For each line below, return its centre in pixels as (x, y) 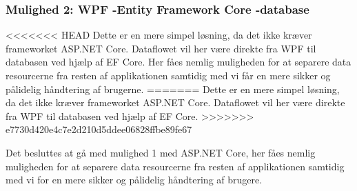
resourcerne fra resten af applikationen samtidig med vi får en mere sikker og (168, 75)
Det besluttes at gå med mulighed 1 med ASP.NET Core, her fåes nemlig (161, 152)
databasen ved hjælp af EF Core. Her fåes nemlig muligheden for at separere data (178, 62)
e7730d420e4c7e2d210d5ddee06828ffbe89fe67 (99, 129)
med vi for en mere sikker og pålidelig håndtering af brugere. (134, 180)
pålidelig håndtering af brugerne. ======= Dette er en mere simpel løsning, (173, 89)
